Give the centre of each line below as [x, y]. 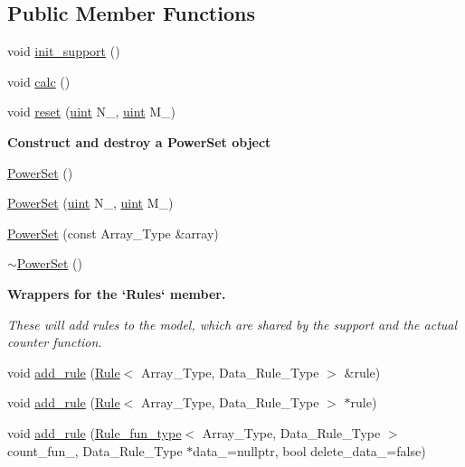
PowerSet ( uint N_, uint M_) [90, 203]
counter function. [55, 342]
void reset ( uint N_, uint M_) [92, 112]
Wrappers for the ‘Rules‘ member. [117, 293]
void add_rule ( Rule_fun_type [95, 432]
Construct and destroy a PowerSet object [139, 141]
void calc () [39, 81]
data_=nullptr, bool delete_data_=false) [309, 450]
